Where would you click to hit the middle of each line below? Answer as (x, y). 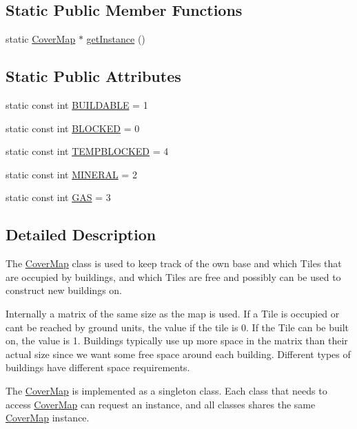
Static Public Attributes (93, 76)
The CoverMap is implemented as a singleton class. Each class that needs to (166, 390)
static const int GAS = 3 (58, 197)
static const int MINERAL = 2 (71, 174)
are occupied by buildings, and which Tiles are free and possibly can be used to (173, 276)
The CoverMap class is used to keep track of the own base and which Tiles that (174, 263)
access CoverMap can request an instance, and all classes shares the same (161, 404)
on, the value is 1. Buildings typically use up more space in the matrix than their (177, 341)
